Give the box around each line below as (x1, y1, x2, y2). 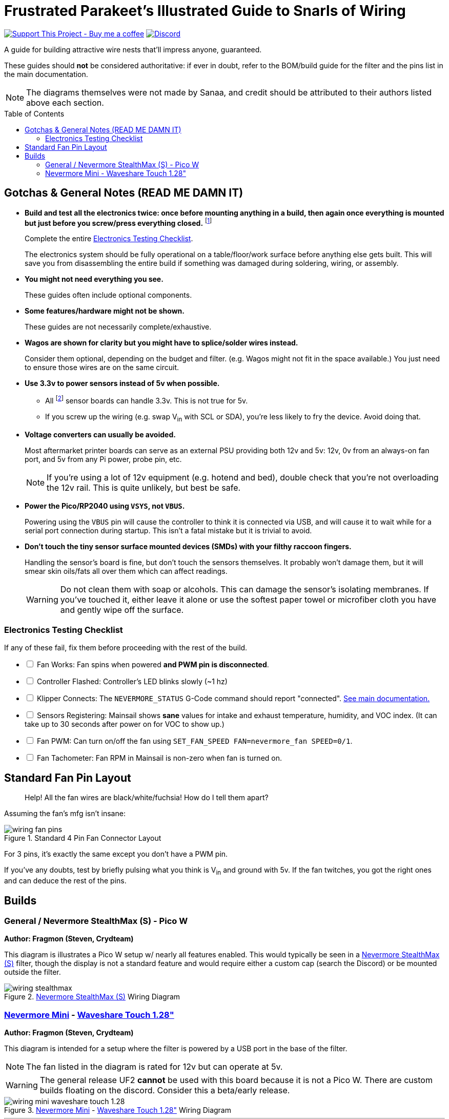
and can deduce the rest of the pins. (4, 876, 127, 885)
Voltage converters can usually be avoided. (25, 430, 176, 439)
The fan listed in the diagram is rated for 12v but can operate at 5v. (26, 1062, 283, 1072)
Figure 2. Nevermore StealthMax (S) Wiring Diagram (4, 992, 180, 1001)
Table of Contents (4, 109, 65, 118)
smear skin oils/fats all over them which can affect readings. (25, 566, 228, 575)
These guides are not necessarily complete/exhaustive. (25, 322, 212, 332)
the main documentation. (4, 69, 88, 79)
